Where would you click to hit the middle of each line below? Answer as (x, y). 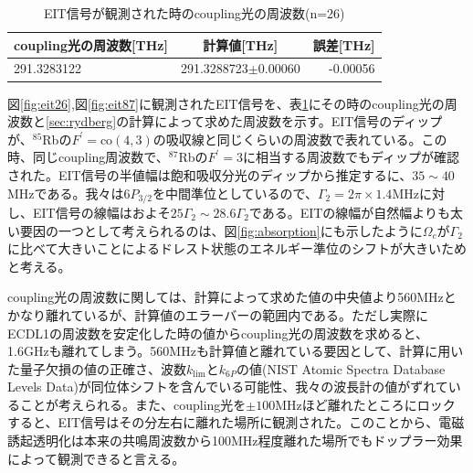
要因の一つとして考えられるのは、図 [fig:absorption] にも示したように (221, 230)
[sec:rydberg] (81, 121)
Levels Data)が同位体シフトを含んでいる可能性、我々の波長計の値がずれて (228, 387)
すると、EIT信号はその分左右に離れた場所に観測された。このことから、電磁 (236, 422)
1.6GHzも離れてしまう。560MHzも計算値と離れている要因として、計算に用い (236, 351)
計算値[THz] (241, 44)
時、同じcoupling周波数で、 (88, 157)
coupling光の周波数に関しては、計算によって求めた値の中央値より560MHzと (232, 297)
